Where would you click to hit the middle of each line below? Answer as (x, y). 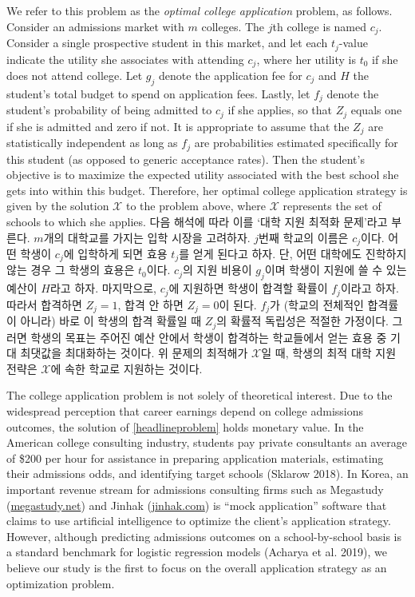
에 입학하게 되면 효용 (115, 253)
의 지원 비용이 (217, 270)
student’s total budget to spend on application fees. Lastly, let (158, 93)
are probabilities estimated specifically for (296, 143)
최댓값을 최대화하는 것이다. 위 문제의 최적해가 (134, 353)
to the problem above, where (196, 206)
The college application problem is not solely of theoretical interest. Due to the (200, 395)
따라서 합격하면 (44, 304)
